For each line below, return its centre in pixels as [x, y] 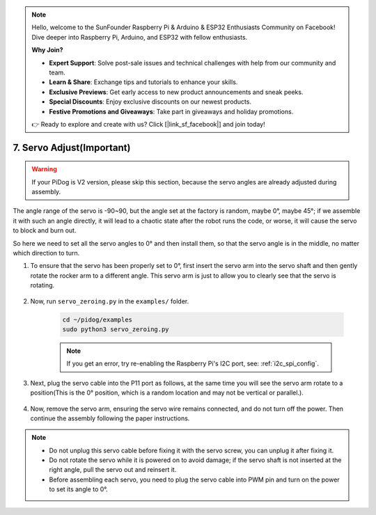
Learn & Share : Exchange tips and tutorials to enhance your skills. [143, 82]
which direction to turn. [46, 253]
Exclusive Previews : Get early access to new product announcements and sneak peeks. [176, 92]
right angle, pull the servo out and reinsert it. [113, 470]
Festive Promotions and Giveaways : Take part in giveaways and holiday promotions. [171, 111]
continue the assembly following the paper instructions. [110, 418]
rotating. [42, 285]
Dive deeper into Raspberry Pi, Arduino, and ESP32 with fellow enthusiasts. [140, 37]
